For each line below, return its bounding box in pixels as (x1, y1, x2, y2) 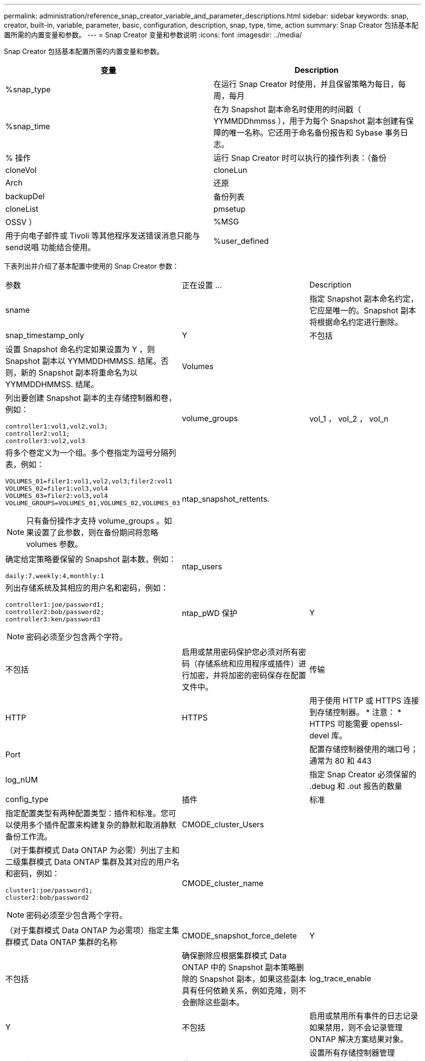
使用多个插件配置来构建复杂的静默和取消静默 (13, 820, 177, 830)
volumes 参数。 (26, 539, 82, 549)
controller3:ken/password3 (5, 616, 100, 623)
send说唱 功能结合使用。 (5, 242, 96, 252)
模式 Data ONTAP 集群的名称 (13, 937, 117, 947)
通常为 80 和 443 (309, 756, 372, 766)
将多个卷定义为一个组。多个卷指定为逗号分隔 (5, 448, 169, 458)
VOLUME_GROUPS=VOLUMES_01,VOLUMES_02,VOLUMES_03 (5, 499, 180, 507)
